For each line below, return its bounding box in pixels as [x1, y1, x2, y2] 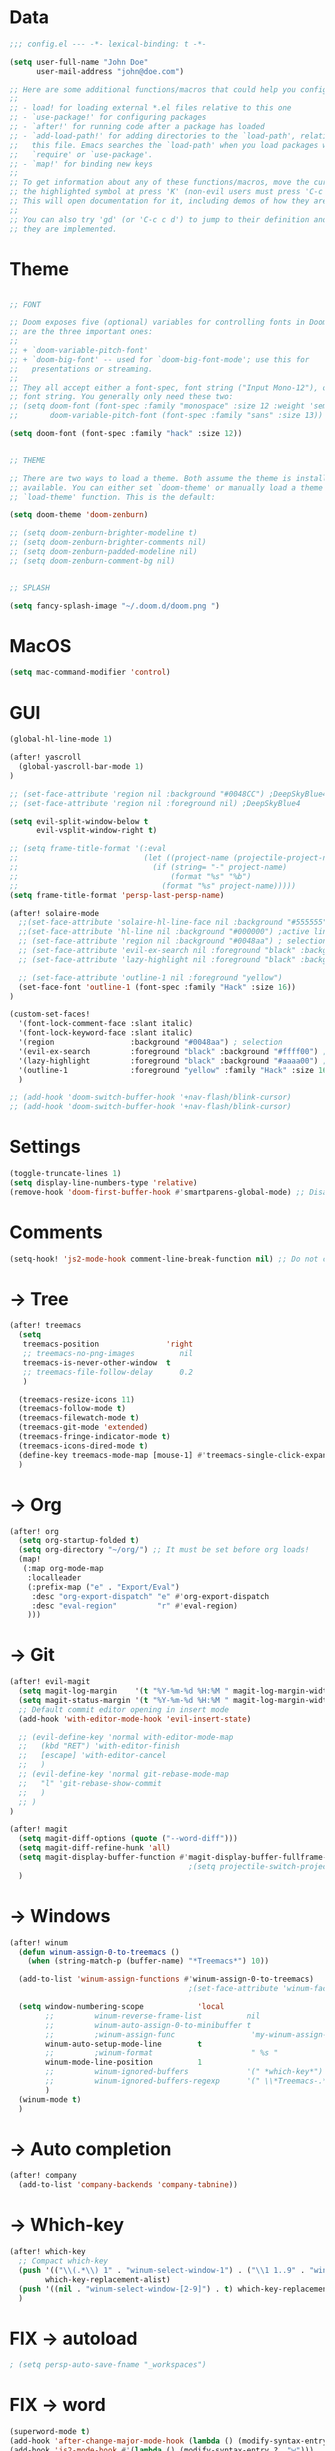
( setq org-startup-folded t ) [18, 1536, 140, 1546]
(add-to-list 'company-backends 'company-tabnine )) [18, 2180, 239, 2190]
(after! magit [9, 1824, 69, 1835]
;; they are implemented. [9, 224, 117, 234]
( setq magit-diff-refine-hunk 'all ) [18, 1843, 171, 1853]
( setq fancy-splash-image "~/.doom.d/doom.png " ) [9, 601, 221, 611]
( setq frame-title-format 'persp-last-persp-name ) [9, 890, 225, 900]
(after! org [9, 1526, 59, 1536]
